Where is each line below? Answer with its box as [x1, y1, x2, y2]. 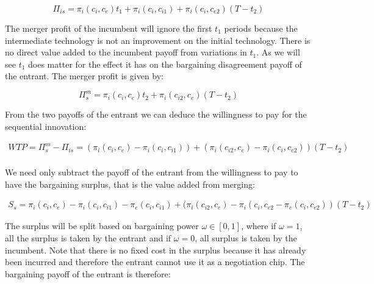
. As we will [256, 46, 300, 59]
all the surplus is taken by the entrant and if [5, 232, 171, 244]
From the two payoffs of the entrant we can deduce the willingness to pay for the [5, 108, 307, 121]
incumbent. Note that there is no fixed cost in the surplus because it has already [5, 243, 306, 256]
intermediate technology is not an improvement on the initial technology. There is [5, 34, 311, 46]
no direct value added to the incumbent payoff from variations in [5, 46, 247, 59]
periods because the [224, 22, 298, 34]
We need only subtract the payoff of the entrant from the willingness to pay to [5, 166, 298, 179]
